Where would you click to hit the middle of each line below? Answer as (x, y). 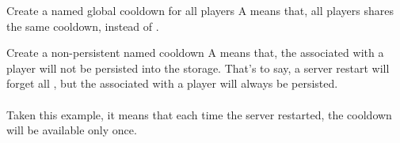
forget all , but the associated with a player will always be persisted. (172, 83)
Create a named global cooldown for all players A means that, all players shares (200, 10)
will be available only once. (72, 130)
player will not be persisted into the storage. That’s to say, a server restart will (198, 68)
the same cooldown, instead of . (83, 26)
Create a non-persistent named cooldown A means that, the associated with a (195, 53)
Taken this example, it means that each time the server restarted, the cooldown (199, 114)
